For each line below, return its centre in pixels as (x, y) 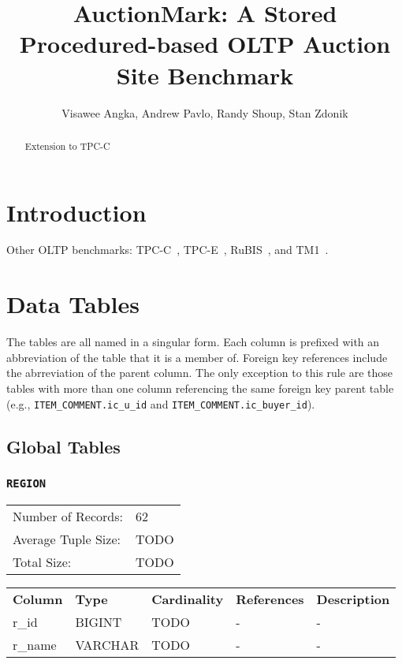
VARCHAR (107, 644)
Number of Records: (68, 516)
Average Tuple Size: (67, 539)
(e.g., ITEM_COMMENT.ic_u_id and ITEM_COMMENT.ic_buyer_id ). (161, 403)
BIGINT (99, 621)
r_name (35, 644)
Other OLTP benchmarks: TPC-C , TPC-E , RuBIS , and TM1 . (167, 250)
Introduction (76, 212)
